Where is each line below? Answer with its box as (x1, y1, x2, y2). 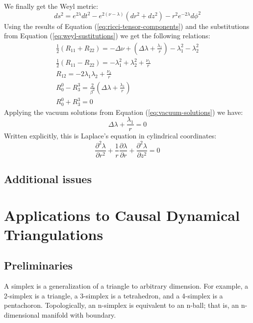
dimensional (4, 309, 40, 320)
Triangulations (4, 224, 103, 244)
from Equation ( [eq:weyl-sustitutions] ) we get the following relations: (4, 30, 210, 41)
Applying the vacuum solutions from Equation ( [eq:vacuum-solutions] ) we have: (4, 107, 243, 117)
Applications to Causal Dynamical (4, 205, 240, 225)
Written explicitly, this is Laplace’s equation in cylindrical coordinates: (4, 131, 217, 141)
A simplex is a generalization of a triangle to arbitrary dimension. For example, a (4, 281, 249, 291)
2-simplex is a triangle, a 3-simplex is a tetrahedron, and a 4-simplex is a (4, 290, 223, 300)
